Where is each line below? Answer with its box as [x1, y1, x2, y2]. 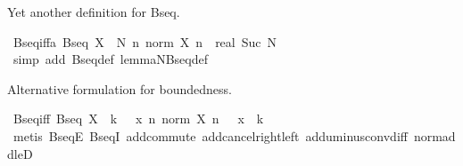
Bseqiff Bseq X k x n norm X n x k [12, 109, 264, 128]
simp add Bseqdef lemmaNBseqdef [12, 50, 208, 68]
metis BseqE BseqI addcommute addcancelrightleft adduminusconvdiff [12, 126, 408, 145]
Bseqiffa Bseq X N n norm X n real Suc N [12, 32, 277, 51]
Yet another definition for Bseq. [7, 3, 180, 20]
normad [413, 126, 456, 145]
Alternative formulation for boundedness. [7, 79, 232, 98]
